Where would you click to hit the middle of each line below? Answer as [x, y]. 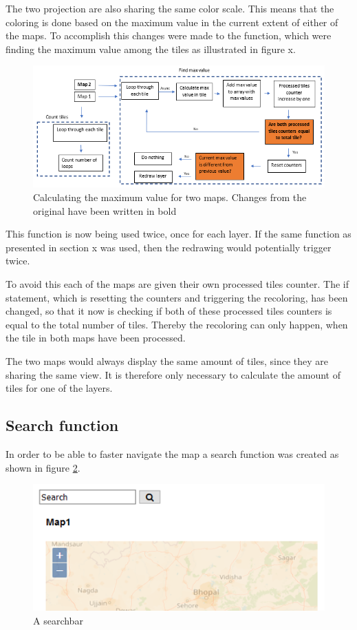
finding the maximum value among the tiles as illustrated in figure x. [151, 49]
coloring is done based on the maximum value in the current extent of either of [172, 22]
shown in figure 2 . [43, 467]
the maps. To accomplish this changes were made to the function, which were [169, 35]
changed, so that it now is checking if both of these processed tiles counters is [169, 311]
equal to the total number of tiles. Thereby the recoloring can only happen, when [177, 324]
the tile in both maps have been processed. [96, 338]
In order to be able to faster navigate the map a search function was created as [172, 453]
